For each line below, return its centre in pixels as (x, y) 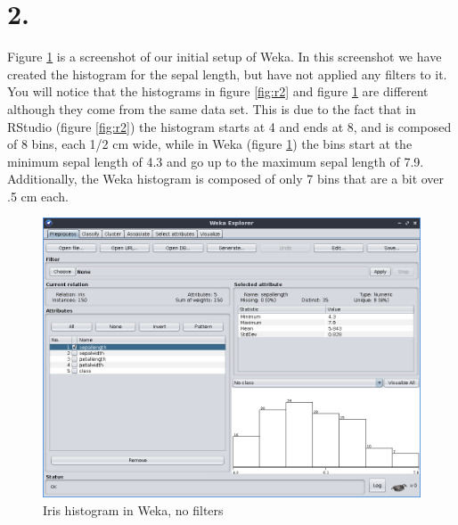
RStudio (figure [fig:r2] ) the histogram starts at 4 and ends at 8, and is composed (229, 126)
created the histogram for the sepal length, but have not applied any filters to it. (227, 74)
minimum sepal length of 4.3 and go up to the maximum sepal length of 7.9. (216, 161)
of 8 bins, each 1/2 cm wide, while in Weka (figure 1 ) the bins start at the (210, 144)
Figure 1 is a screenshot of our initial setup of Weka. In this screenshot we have (225, 57)
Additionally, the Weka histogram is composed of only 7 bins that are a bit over (226, 179)
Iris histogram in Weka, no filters (133, 509)
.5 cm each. (38, 196)
